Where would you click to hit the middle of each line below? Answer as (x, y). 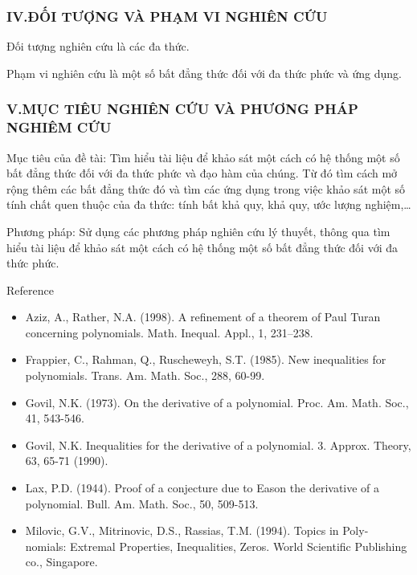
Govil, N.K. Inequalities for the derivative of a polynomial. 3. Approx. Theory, (218, 445)
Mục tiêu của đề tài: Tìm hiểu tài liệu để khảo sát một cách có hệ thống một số (203, 157)
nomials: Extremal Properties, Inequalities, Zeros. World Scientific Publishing (216, 546)
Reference (30, 290)
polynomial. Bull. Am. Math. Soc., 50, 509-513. (142, 503)
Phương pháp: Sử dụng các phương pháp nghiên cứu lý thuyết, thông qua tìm (198, 231)
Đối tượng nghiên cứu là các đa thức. (98, 46)
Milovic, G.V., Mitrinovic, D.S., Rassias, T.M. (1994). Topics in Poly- (197, 530)
